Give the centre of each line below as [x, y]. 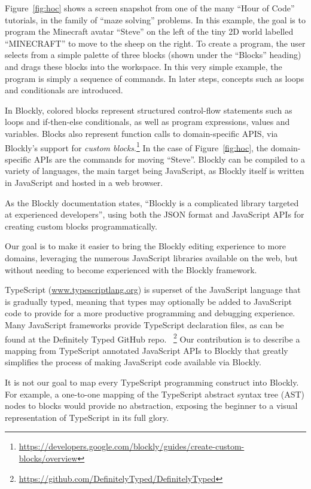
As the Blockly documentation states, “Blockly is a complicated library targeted [152, 202]
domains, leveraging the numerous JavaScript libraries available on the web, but [151, 257]
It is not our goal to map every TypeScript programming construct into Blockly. [152, 382]
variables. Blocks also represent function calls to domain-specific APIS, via [141, 133]
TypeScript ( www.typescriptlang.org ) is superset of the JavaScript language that [153, 290]
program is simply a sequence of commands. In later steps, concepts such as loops [155, 78]
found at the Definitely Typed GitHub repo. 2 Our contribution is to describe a [153, 338]
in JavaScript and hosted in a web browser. [84, 182]
